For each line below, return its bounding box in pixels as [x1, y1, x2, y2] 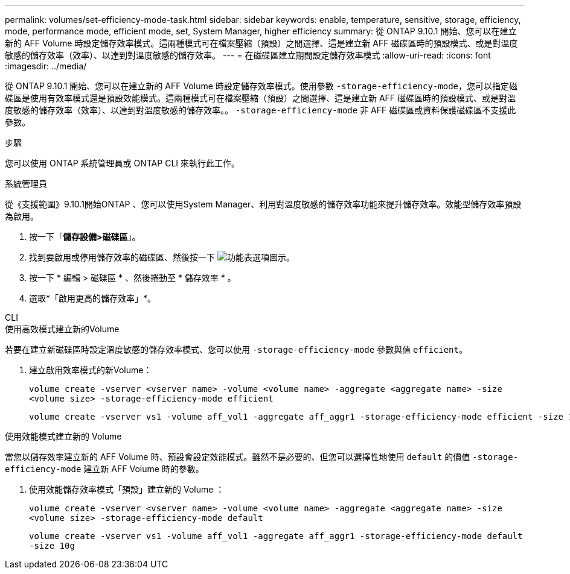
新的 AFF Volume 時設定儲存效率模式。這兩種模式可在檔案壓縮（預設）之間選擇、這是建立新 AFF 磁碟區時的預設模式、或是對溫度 [5, 38, 518, 48]
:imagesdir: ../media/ [5, 61, 87, 71]
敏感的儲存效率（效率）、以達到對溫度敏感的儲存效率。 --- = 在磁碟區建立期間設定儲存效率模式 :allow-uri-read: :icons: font [5, 50, 491, 60]
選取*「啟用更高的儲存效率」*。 [29, 293, 156, 303]
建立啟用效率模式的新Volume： [29, 365, 152, 375]
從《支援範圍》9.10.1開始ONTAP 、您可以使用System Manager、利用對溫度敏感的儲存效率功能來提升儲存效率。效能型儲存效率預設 [5, 199, 522, 209]
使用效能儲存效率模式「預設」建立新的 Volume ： [29, 484, 225, 494]
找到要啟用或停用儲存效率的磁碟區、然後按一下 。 [29, 252, 295, 262]
